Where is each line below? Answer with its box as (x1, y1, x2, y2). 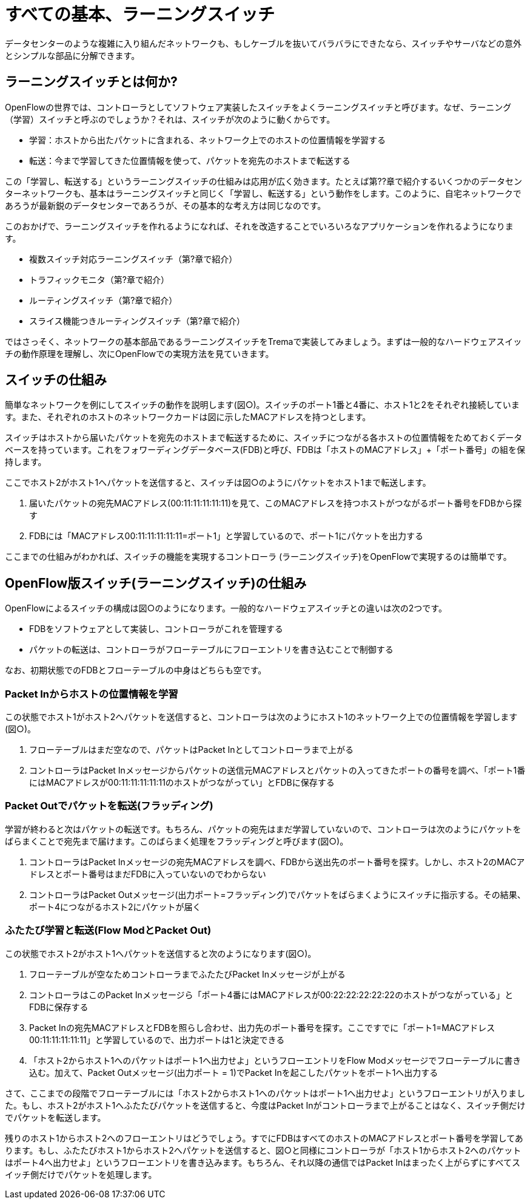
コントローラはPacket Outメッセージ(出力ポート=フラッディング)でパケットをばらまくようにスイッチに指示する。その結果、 (29, 889, 526, 900)
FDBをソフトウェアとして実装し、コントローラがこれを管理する (29, 624, 283, 634)
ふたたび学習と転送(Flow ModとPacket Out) (5, 924, 212, 937)
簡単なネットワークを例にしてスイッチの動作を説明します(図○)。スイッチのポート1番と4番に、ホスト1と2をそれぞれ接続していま (5, 400, 520, 410)
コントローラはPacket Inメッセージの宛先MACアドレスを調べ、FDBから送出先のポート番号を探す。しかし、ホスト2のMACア (29, 856, 525, 867)
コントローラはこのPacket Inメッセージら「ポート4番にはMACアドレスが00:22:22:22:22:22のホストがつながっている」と (29, 989, 514, 1000)
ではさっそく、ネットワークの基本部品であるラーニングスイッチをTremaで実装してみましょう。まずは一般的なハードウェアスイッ (5, 336, 522, 347)
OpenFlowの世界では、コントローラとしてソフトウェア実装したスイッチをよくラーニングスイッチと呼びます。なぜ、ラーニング (5, 101, 512, 112)
